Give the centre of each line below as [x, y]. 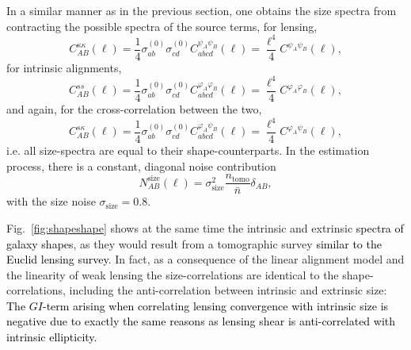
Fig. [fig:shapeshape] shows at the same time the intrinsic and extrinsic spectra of [205, 227]
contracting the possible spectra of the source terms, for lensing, [162, 26]
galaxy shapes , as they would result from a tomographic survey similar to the [194, 243]
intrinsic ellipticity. [52, 337]
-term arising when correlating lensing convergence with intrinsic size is [215, 305]
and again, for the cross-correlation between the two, [134, 108]
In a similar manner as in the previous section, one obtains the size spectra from [202, 10]
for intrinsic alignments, [64, 67]
